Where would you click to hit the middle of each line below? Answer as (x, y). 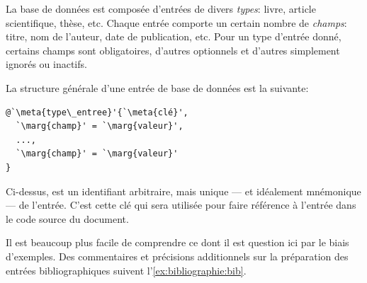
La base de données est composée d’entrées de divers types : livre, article (161, 8)
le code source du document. (67, 218)
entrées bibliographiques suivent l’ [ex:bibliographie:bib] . (126, 270)
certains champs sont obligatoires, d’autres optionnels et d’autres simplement (173, 50)
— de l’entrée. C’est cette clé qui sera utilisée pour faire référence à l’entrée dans (181, 205)
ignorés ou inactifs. (46, 64)
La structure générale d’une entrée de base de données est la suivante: (157, 87)
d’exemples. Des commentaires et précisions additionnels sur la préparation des (177, 256)
